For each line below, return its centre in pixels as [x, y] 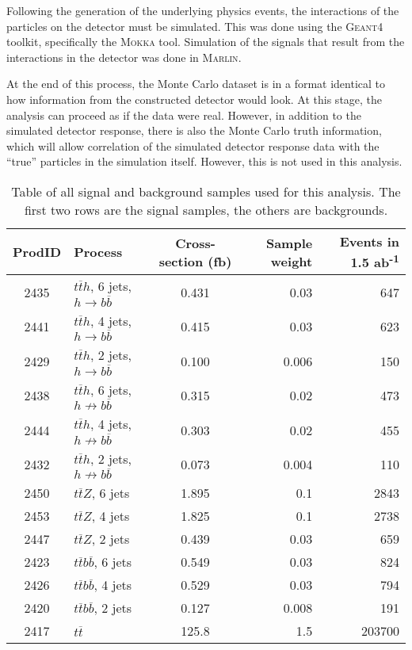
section [181, 261]
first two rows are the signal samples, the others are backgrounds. [206, 209]
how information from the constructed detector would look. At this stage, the [195, 99]
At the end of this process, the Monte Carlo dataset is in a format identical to [196, 84]
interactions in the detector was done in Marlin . [124, 57]
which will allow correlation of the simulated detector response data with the [193, 145]
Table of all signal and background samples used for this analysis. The [206, 191]
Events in [369, 241]
